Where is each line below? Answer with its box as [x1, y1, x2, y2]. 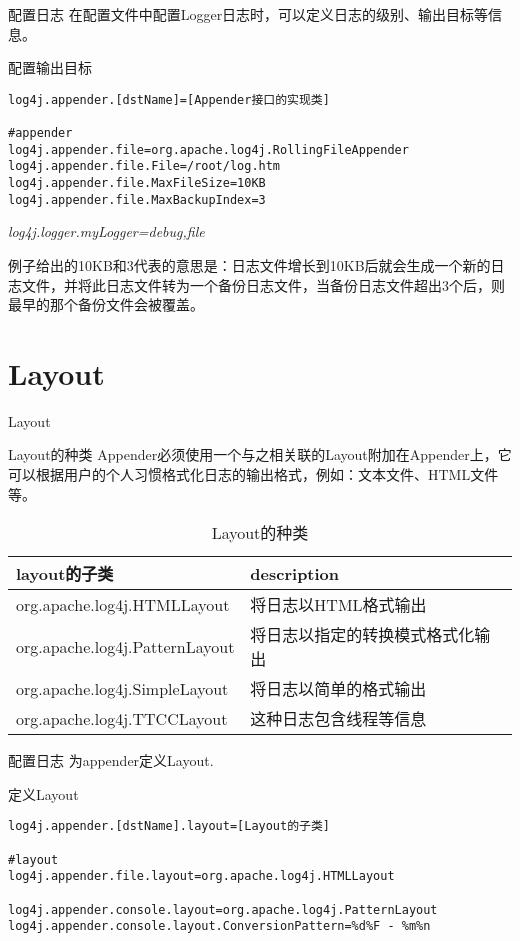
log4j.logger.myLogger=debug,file [8, 221, 205, 242]
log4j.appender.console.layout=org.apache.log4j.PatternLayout [8, 902, 438, 917]
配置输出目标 [8, 57, 92, 78]
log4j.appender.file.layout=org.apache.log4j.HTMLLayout [8, 869, 395, 884]
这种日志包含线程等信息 [250, 707, 427, 731]
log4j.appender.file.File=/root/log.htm [8, 159, 281, 174]
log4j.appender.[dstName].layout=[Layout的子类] [8, 819, 331, 834]
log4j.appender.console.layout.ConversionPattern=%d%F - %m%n [8, 919, 431, 934]
